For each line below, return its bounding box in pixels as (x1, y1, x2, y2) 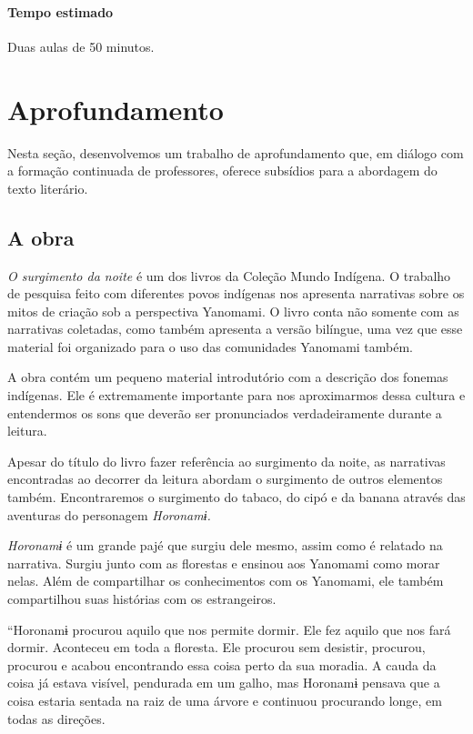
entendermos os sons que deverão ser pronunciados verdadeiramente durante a (7, 403, 442, 422)
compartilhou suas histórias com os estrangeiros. (7, 589, 277, 608)
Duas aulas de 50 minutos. (7, 36, 155, 55)
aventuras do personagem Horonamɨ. (7, 505, 211, 524)
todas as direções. (7, 709, 106, 728)
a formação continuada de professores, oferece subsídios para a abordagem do (7, 161, 438, 180)
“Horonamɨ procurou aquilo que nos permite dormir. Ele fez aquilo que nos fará (7, 619, 451, 638)
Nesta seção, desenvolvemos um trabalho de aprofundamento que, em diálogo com (7, 143, 464, 162)
